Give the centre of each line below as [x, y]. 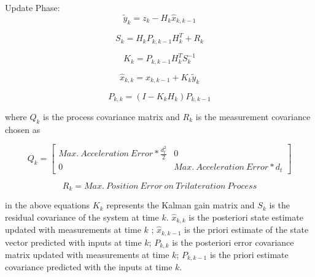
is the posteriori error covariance [233, 242]
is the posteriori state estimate [246, 217]
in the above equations [48, 205]
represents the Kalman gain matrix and [181, 205]
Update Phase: [33, 7]
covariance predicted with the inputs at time [89, 267]
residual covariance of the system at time [82, 217]
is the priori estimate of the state [247, 230]
